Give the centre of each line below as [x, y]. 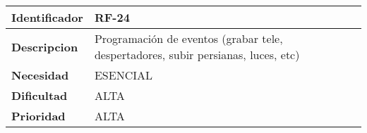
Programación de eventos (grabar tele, [188, 38]
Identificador [47, 17]
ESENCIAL [123, 75]
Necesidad [40, 75]
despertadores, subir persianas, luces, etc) [197, 55]
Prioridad [38, 116]
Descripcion [45, 46]
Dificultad [40, 95]
